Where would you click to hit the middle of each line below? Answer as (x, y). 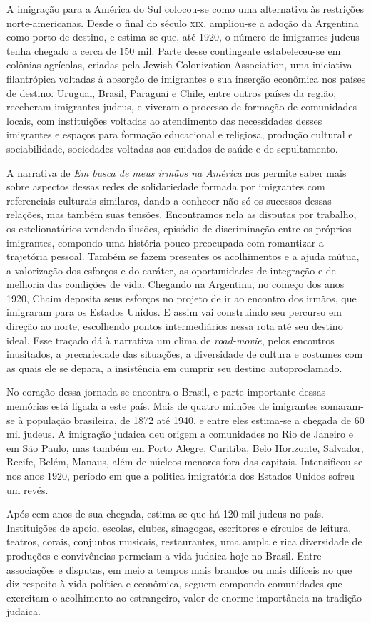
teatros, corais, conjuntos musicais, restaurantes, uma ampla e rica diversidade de (184, 541)
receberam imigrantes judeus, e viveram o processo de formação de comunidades (182, 107)
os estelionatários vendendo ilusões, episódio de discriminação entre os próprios (179, 228)
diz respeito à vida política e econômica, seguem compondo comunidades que (174, 583)
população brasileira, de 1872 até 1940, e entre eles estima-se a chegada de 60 (195, 419)
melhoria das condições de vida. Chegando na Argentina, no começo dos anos (176, 284)
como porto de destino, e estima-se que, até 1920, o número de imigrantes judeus (183, 37)
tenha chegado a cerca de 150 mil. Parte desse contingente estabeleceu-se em (174, 50)
